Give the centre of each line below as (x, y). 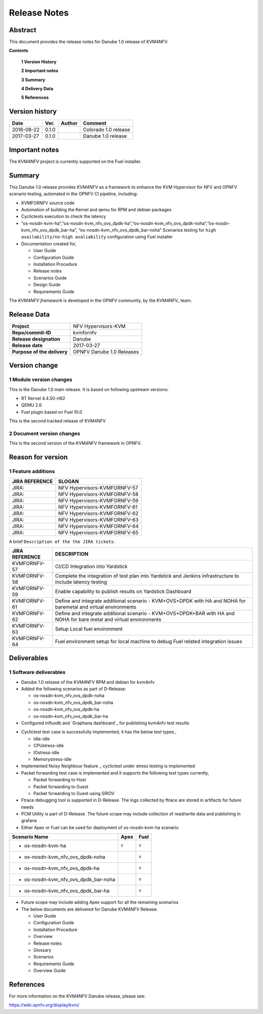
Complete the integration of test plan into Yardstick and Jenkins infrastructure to (147, 576)
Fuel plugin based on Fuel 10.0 (52, 412)
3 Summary (33, 80)
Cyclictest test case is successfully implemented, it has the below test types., (99, 732)
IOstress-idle (46, 752)
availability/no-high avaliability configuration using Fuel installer (97, 237)
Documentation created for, (49, 243)
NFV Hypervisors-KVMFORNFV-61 (98, 507)
